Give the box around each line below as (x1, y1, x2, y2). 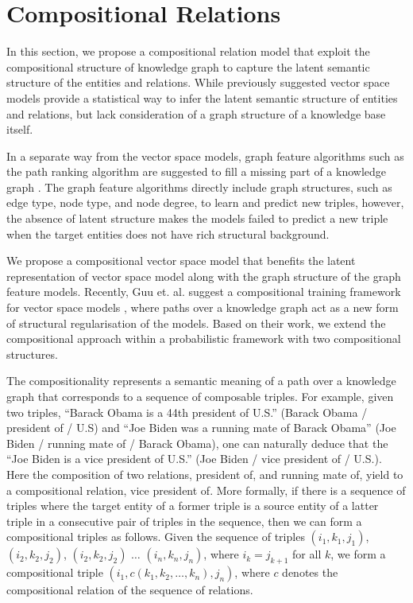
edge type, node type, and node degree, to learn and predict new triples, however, (6, 194, 404, 211)
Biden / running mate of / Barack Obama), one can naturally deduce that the (6, 434, 388, 451)
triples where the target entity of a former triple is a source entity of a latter (6, 497, 379, 514)
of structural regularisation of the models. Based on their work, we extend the (6, 314, 386, 331)
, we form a (330, 546, 386, 562)
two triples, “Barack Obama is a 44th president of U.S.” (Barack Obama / (6, 403, 368, 420)
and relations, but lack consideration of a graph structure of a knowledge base (6, 105, 386, 122)
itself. (6, 121, 33, 138)
